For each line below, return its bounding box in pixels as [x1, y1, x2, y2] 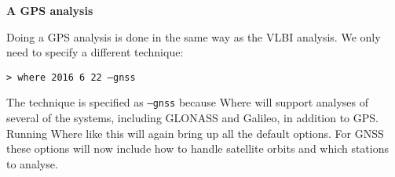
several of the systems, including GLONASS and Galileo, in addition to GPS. [6, 110, 379, 126]
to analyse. [6, 155, 58, 172]
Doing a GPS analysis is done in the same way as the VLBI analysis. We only [6, 28, 381, 45]
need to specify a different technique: [6, 44, 184, 60]
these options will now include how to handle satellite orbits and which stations [6, 140, 390, 157]
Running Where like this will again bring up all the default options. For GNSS [6, 125, 384, 141]
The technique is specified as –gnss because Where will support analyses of [6, 94, 369, 110]
